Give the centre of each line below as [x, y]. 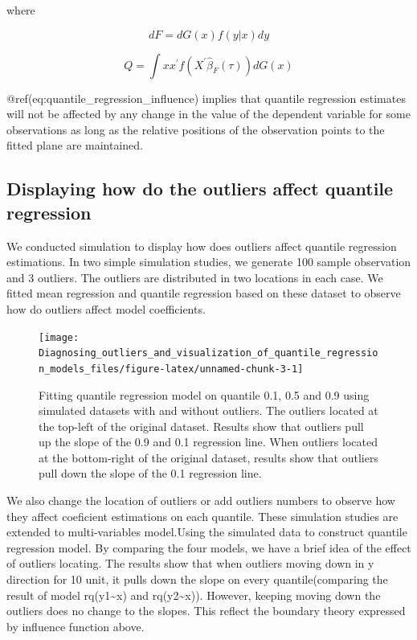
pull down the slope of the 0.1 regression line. [150, 473]
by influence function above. [76, 626]
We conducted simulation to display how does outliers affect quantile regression [202, 246]
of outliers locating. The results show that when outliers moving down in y [190, 563]
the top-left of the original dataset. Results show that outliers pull [201, 426]
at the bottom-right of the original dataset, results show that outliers [208, 457]
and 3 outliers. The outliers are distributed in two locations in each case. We [195, 277]
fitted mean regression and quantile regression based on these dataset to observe [204, 293]
